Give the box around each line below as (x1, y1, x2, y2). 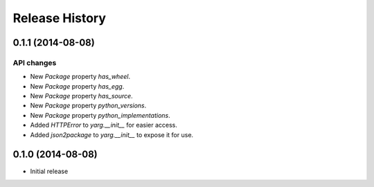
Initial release (30, 167, 69, 175)
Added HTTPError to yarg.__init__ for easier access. (30, 121, 178, 130)
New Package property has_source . (30, 92, 133, 100)
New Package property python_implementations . (30, 111, 170, 119)
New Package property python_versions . (30, 101, 147, 110)
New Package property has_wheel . (30, 73, 131, 81)
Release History (12, 10, 107, 26)
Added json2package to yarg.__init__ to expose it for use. (30, 130, 194, 139)
